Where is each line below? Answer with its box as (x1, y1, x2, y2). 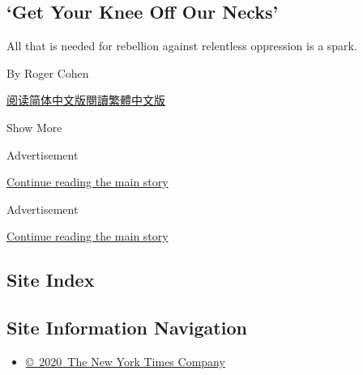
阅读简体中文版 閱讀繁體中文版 (6, 92, 165, 109)
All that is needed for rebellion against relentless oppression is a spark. (6, 37, 357, 54)
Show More (6, 118, 62, 135)
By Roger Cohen (6, 64, 89, 81)
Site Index (6, 267, 95, 292)
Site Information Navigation (6, 315, 247, 340)
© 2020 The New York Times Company (25, 352, 225, 369)
